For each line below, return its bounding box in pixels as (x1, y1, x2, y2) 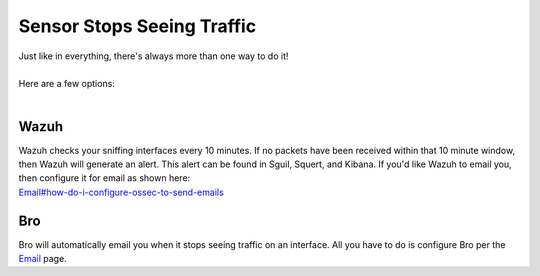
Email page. (18, 253, 67, 265)
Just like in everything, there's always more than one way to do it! (18, 50, 289, 62)
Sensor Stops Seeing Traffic (18, 15, 257, 37)
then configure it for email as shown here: (18, 172, 191, 184)
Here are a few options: (18, 78, 115, 90)
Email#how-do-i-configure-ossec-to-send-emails (18, 186, 224, 198)
